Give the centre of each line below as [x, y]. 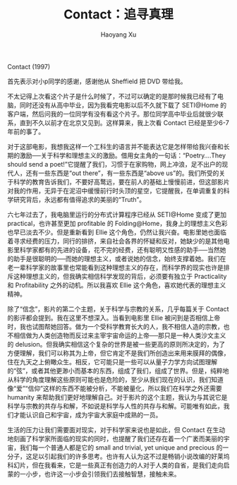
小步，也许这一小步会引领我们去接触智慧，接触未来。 [103, 474]
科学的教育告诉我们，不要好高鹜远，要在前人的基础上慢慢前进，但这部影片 [121, 181]
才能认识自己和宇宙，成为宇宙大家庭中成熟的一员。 [87, 414]
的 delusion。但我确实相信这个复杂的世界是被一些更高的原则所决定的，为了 [116, 344]
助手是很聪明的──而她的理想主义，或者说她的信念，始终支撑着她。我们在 [120, 258]
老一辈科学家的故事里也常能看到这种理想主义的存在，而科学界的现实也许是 [115, 267]
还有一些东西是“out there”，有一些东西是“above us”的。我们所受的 [122, 173]
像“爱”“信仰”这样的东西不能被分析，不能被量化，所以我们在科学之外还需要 [115, 388]
